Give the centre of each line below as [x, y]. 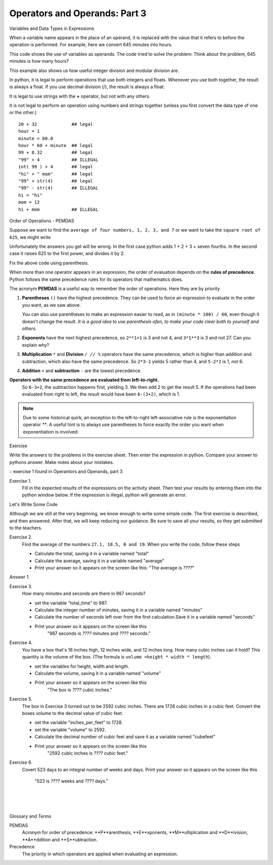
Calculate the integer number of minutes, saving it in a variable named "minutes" [119, 610]
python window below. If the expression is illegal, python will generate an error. [104, 495]
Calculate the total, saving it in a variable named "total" [92, 554]
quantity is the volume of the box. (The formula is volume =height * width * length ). [117, 657]
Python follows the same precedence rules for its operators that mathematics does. [96, 279]
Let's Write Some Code [33, 504]
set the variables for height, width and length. [82, 666]
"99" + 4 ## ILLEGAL [58, 159]
